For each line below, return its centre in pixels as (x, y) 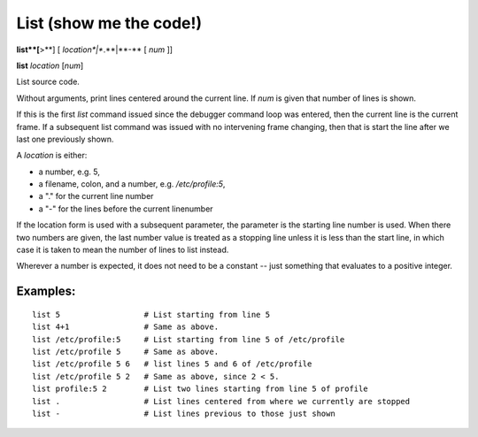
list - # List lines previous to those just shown (184, 413)
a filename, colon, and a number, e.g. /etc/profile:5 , (132, 184)
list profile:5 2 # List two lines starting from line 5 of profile (200, 389)
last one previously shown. (65, 139)
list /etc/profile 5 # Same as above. (126, 351)
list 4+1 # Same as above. (126, 327)
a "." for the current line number (96, 196)
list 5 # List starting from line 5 (151, 314)
